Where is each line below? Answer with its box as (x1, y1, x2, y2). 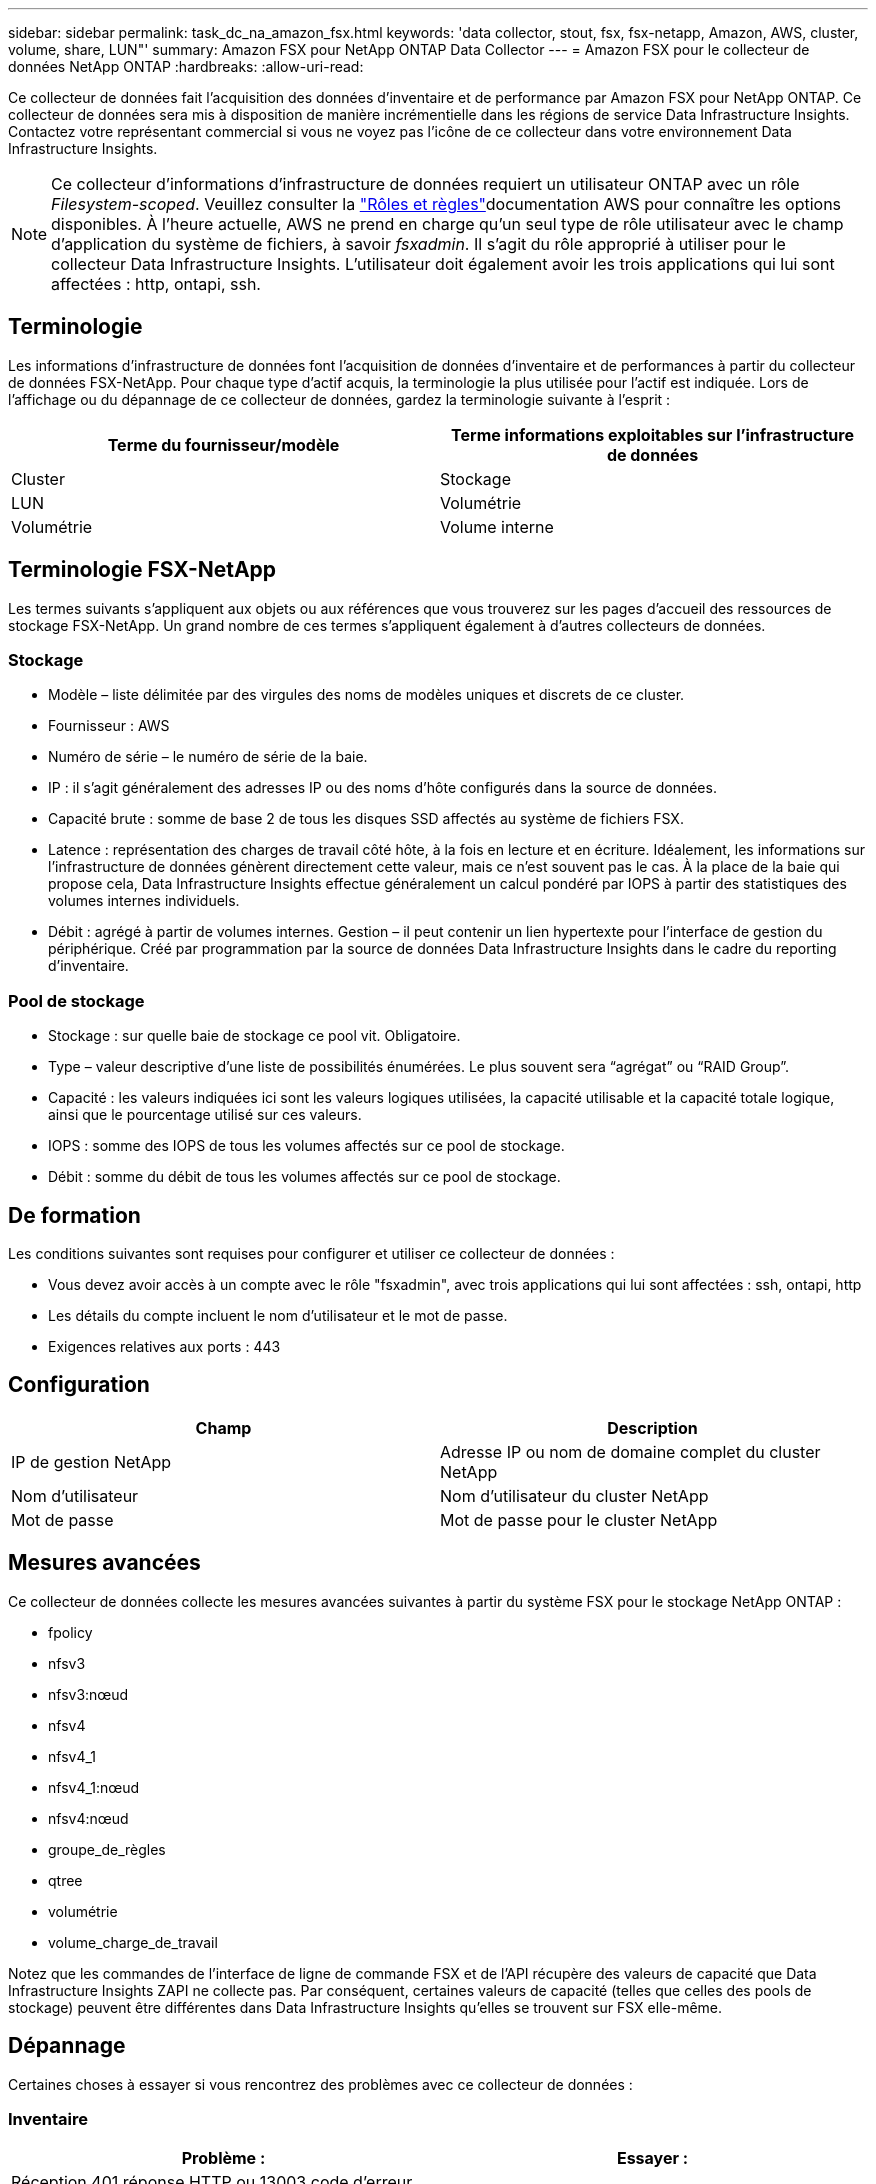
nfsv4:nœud (48, 1809, 129, 1827)
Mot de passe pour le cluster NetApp (440, 1509, 718, 1530)
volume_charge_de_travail (48, 1933, 218, 1951)
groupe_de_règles (48, 1840, 166, 1858)
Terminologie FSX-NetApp (8, 557, 277, 583)
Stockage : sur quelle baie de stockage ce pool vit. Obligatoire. (48, 1027, 461, 1045)
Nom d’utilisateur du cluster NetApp (440, 1485, 709, 1506)
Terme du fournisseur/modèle (107, 434, 340, 455)
